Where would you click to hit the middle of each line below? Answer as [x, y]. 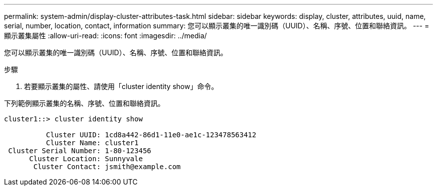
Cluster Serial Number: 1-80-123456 [80, 151]
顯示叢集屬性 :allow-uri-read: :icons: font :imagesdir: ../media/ [106, 36]
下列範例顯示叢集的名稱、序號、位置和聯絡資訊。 [84, 103]
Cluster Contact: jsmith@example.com [107, 167]
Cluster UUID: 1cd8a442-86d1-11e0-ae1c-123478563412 [151, 135]
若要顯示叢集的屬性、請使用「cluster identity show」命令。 [121, 86]
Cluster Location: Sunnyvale [86, 159]
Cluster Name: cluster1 [92, 143]
